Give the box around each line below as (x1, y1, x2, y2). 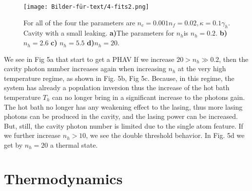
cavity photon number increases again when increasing (4, 63, 166, 74)
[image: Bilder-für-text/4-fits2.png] (23, 3, 149, 10)
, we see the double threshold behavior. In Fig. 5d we (86, 130, 245, 140)
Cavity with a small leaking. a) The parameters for (23, 28, 174, 38)
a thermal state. (50, 139, 98, 150)
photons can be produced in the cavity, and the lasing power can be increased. (4, 111, 238, 121)
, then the (219, 54, 249, 64)
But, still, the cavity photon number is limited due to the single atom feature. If (4, 120, 243, 131)
